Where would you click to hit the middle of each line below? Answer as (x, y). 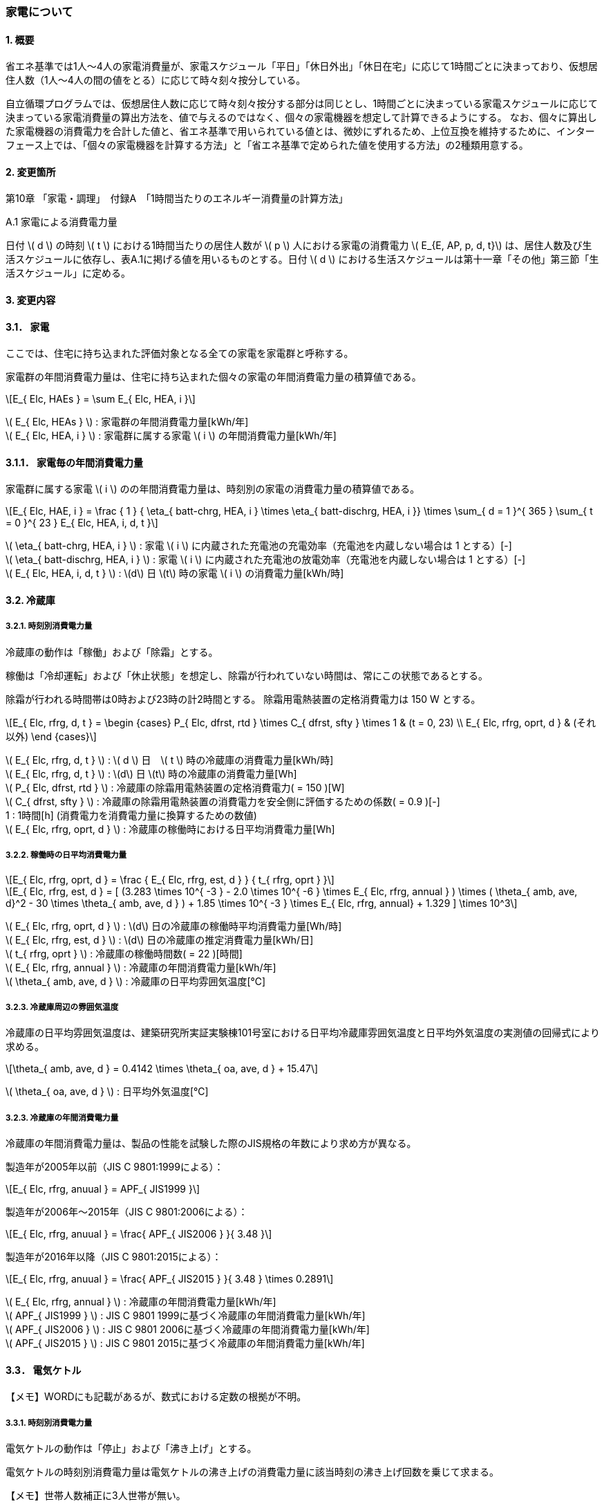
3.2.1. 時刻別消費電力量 (49, 626)
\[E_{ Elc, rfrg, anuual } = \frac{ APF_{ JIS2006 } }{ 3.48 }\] (139, 1234)
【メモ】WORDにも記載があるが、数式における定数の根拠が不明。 (156, 1397)
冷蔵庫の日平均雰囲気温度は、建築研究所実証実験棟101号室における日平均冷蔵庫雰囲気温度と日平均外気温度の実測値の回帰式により (303, 1033)
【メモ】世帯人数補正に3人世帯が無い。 (96, 1496)
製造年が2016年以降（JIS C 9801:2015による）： (114, 1257)
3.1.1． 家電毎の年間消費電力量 (74, 462)
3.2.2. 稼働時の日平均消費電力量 (66, 855)
